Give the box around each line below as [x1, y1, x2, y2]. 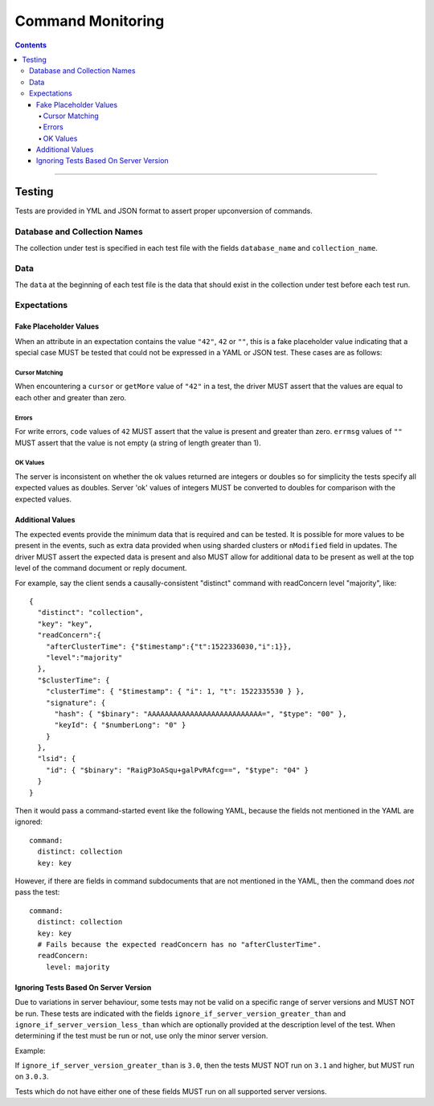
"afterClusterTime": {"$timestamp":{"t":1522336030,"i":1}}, [45, 641, 293, 651]
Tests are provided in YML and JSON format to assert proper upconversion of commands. [14, 206, 313, 216]
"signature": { [45, 698, 106, 707]
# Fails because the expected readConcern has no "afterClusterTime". [37, 940, 321, 948]
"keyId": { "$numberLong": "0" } [54, 720, 186, 730]
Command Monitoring [14, 12, 165, 30]
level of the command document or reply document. [14, 563, 188, 573]
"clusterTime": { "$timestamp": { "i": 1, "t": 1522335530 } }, [45, 687, 305, 696]
